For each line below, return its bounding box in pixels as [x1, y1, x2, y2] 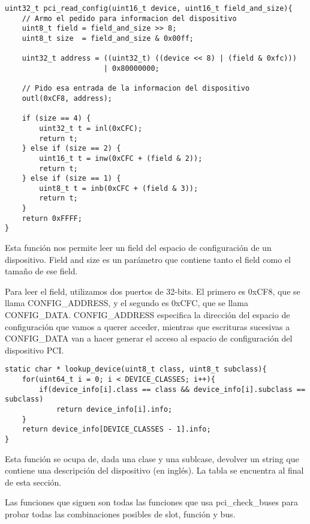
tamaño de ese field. [5, 265, 78, 277]
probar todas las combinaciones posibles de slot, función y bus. [5, 508, 236, 520]
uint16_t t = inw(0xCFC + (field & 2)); [39, 154, 203, 163]
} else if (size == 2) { [22, 144, 121, 153]
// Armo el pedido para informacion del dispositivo [22, 14, 237, 23]
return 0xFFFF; [22, 214, 82, 223]
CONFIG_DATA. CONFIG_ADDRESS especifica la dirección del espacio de [5, 309, 290, 321]
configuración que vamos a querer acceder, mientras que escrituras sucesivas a [5, 320, 290, 333]
